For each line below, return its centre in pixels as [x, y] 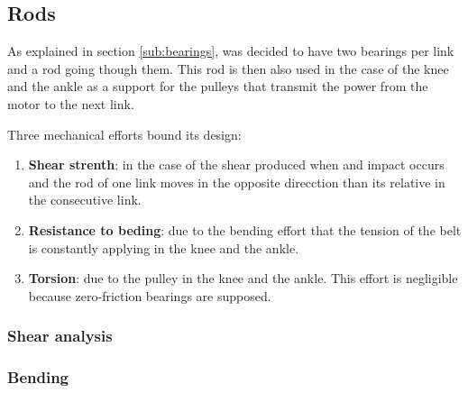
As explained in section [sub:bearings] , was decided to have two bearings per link [231, 51]
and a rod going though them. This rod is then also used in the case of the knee [228, 68]
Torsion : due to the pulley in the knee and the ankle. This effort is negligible [243, 278]
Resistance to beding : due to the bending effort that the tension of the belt [245, 229]
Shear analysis [60, 336]
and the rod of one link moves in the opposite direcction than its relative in [237, 182]
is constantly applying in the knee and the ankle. [164, 247]
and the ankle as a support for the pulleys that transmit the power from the [218, 86]
